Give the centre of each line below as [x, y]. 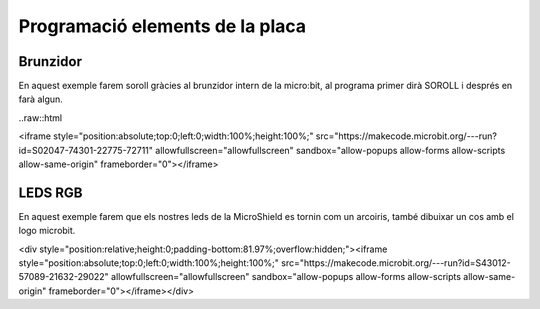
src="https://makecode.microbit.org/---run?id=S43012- [396, 263]
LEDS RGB [50, 192]
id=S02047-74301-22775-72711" [86, 150]
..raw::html [40, 117]
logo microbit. [47, 231]
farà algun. [41, 99]
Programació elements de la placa [162, 26]
